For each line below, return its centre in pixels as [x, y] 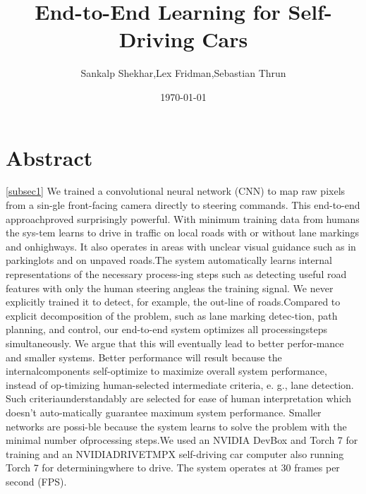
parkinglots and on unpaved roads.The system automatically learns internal [169, 260]
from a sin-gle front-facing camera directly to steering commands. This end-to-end [183, 205]
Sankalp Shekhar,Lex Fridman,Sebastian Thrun [183, 73]
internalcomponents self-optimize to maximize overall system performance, [166, 371]
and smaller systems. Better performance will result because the [144, 357]
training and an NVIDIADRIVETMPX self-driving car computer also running [175, 453]
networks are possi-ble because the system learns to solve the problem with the [176, 426]
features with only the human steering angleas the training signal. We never [170, 288]
